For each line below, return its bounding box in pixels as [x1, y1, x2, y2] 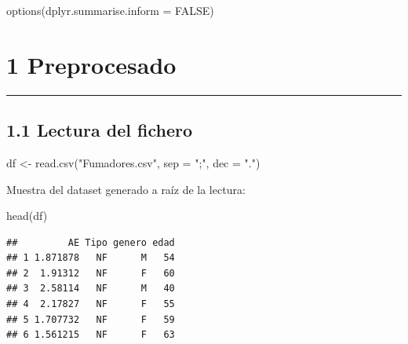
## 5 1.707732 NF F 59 [6, 313, 175, 325]
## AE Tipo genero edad [6, 236, 175, 248]
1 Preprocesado [6, 48, 177, 80]
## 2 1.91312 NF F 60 [6, 267, 175, 279]
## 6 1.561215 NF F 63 [6, 329, 175, 341]
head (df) [6, 207, 48, 224]
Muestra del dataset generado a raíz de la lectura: [6, 181, 246, 197]
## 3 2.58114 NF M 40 [6, 283, 175, 295]
